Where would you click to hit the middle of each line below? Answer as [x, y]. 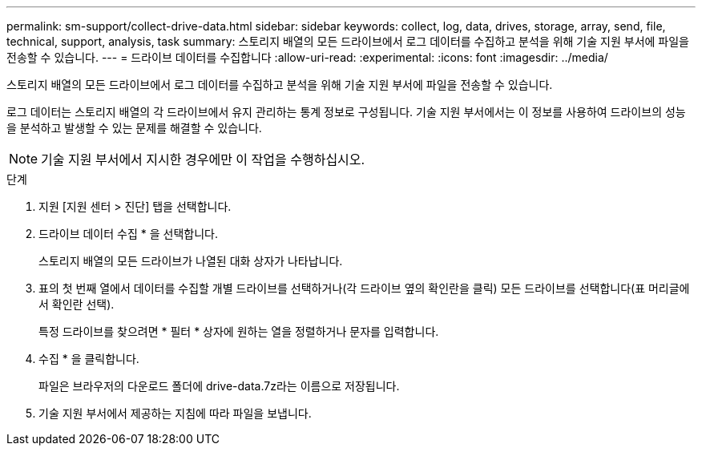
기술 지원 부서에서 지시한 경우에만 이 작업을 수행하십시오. [203, 159]
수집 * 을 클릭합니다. [89, 359]
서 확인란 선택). [77, 304]
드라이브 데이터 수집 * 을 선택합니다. [128, 234]
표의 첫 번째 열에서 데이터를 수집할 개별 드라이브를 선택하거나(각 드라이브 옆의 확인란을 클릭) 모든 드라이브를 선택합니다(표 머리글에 [364, 288]
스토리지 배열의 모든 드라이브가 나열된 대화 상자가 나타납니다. [191, 261]
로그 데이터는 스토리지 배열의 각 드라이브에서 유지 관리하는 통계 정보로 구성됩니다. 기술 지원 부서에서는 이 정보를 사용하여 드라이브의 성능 [346, 112]
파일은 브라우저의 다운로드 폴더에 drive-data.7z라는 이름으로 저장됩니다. [219, 386]
